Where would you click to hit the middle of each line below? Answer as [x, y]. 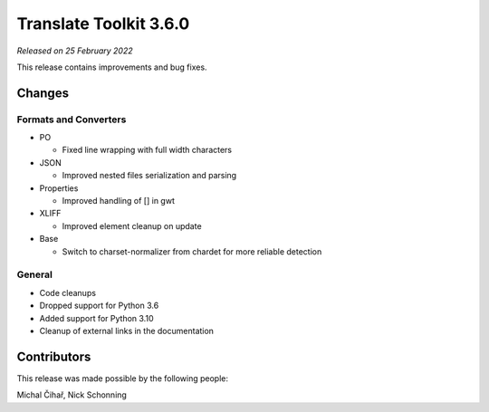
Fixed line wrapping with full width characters [147, 150]
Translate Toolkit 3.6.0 [103, 24]
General [35, 274]
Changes [43, 93]
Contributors [54, 356]
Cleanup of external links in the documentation [127, 331]
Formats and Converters [72, 120]
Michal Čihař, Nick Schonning [72, 395]
